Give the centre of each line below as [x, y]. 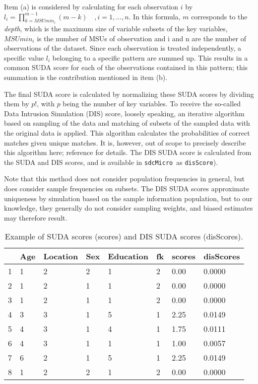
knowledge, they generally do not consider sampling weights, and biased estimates [129, 208]
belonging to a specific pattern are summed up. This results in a [150, 57]
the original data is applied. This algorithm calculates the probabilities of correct [127, 132]
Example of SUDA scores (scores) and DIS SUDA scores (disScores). [124, 236]
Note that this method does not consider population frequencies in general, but [125, 179]
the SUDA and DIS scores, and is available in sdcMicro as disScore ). [111, 162]
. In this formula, [155, 16]
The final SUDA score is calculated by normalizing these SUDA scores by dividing [129, 94]
